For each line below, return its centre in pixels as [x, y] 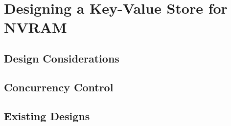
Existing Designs [47, 115]
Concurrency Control [59, 87]
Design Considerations [62, 58]
